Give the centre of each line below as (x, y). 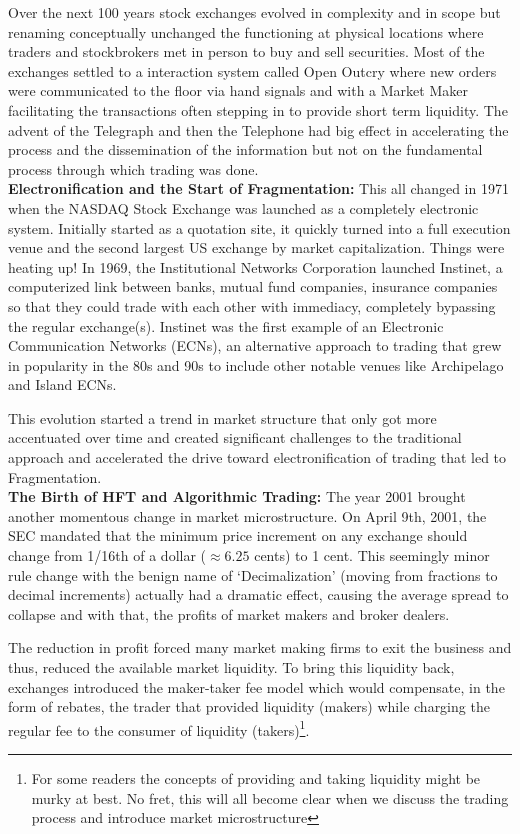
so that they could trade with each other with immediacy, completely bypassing (252, 305)
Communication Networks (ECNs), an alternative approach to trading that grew (255, 345)
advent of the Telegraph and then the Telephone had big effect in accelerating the (258, 129)
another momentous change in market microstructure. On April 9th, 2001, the (247, 515)
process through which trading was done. (133, 168)
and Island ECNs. (62, 384)
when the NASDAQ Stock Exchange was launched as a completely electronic (243, 207)
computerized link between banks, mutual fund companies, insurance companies (253, 286)
